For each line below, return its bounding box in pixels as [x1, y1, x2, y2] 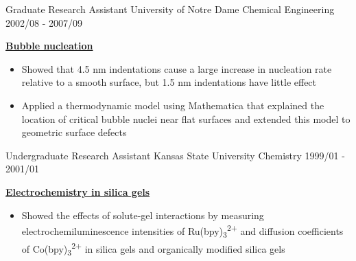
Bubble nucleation [5, 38, 93, 53]
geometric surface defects [21, 125, 127, 139]
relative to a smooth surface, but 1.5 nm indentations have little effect [21, 75, 317, 89]
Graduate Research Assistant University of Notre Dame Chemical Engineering [5, 2, 335, 16]
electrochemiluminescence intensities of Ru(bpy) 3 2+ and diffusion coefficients [21, 222, 344, 240]
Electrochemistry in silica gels [5, 184, 150, 198]
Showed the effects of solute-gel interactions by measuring [21, 207, 264, 222]
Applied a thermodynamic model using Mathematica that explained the [21, 98, 324, 112]
